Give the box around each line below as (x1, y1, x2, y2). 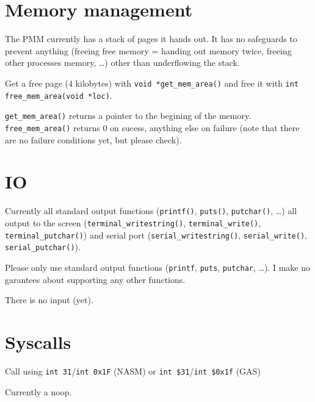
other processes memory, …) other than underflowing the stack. (5, 56, 240, 69)
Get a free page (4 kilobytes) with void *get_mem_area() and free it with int (5, 76, 299, 89)
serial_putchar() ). (5, 240, 81, 253)
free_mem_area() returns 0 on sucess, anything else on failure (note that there (5, 121, 300, 134)
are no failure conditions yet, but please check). (5, 133, 182, 146)
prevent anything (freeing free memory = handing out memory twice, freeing (5, 44, 292, 57)
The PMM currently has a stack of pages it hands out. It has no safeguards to (5, 32, 297, 45)
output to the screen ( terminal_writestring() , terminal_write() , (5, 216, 261, 229)
